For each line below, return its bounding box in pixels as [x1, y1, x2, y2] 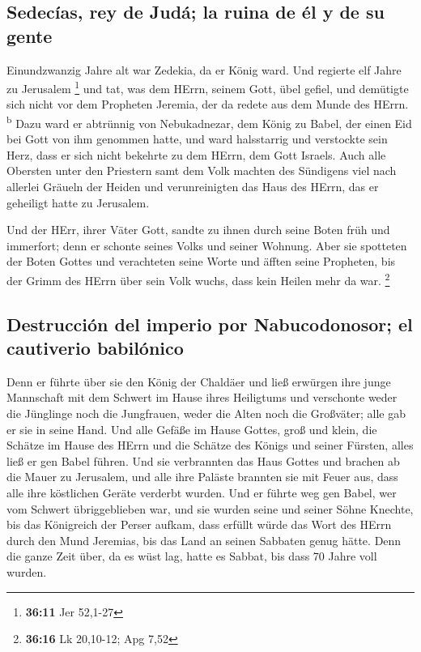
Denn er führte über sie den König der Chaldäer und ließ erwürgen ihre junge [6, 373, 391, 390]
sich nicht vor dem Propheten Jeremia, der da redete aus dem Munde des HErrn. [6, 96, 409, 113]
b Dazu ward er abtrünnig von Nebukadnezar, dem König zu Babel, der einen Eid [6, 113, 412, 131]
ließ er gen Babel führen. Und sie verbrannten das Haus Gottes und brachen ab [6, 452, 400, 469]
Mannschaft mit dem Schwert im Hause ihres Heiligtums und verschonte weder [6, 389, 398, 406]
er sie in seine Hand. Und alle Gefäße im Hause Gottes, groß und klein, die [6, 420, 377, 437]
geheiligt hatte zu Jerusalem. [6, 194, 150, 211]
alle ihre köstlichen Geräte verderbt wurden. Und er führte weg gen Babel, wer [6, 484, 397, 501]
